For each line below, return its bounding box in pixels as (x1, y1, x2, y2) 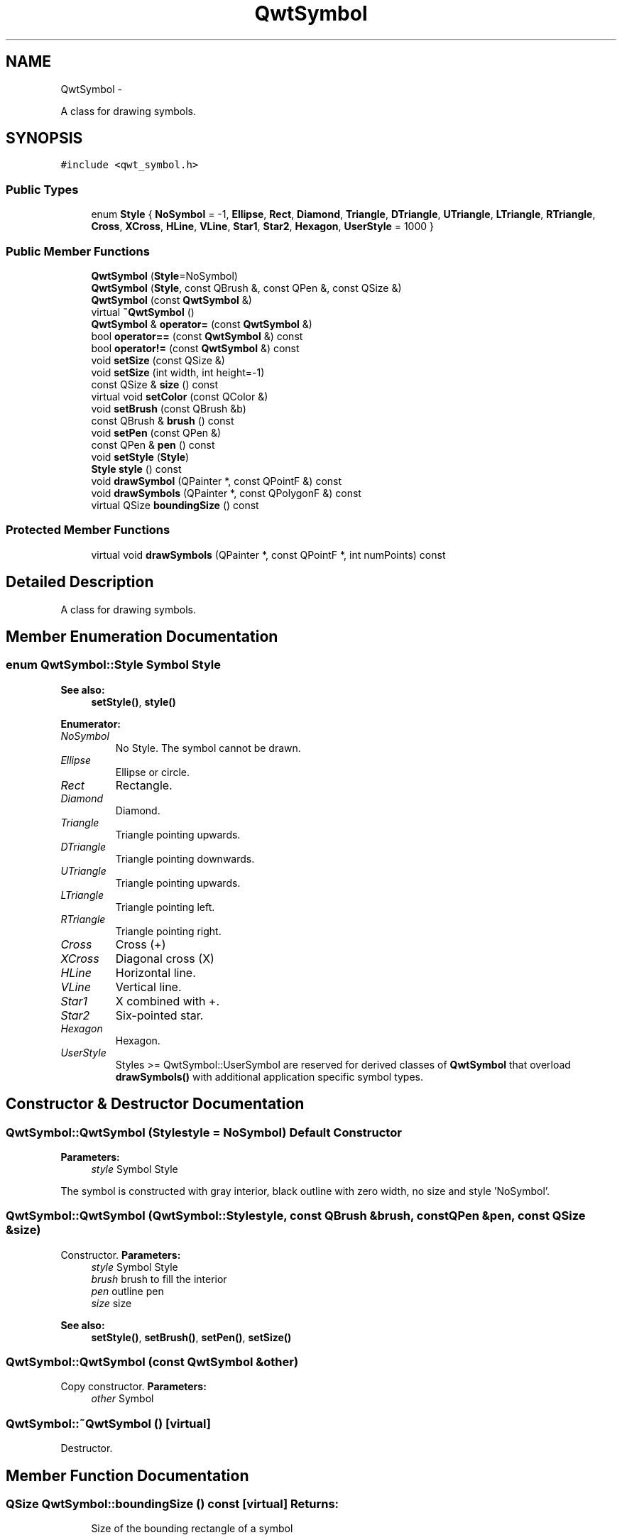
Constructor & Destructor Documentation (6, 1095, 305, 1113)
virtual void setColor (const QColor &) (91, 390, 268, 403)
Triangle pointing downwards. (115, 852, 255, 865)
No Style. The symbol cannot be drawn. (115, 741, 301, 754)
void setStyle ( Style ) (91, 450, 190, 463)
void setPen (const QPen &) (91, 426, 222, 439)
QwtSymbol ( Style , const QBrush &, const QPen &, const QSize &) (91, 281, 402, 294)
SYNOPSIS (6, 129, 83, 148)
